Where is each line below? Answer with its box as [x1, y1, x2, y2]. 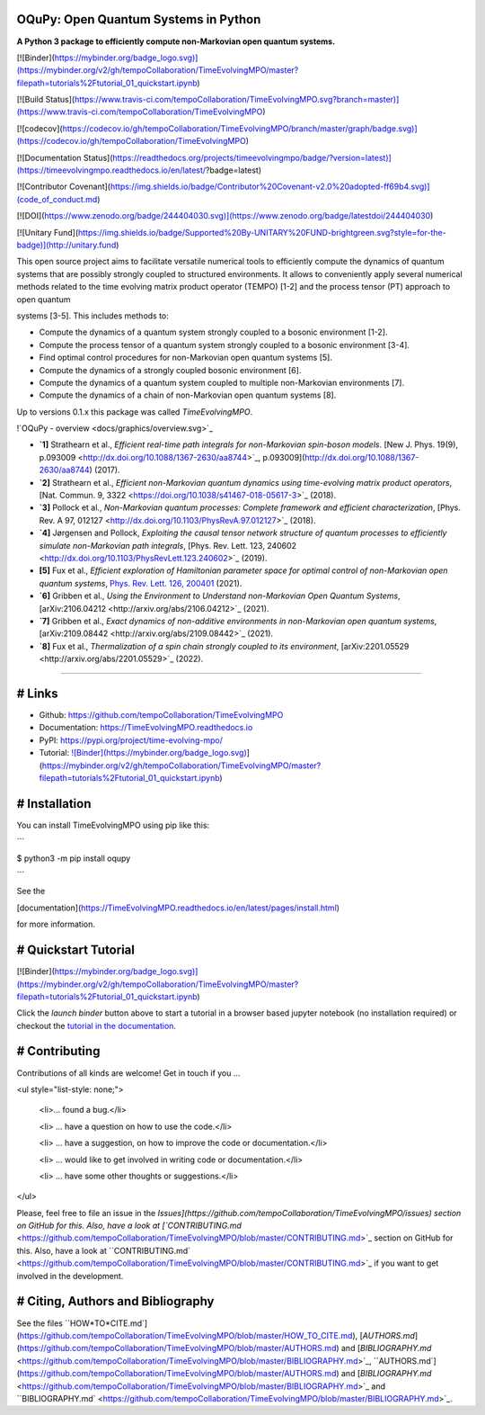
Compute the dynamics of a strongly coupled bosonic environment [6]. [39, 364, 302, 375]
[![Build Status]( [16, 94, 75, 105]
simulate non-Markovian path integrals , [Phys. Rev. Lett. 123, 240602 [39, 540, 296, 551]
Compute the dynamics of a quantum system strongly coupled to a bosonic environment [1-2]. [39, 327, 388, 337]
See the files [16, 1318, 63, 1329]
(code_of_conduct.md [16, 193, 98, 204]
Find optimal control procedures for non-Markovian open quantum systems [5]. [39, 352, 332, 363]
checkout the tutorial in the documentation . [16, 1020, 177, 1031]
